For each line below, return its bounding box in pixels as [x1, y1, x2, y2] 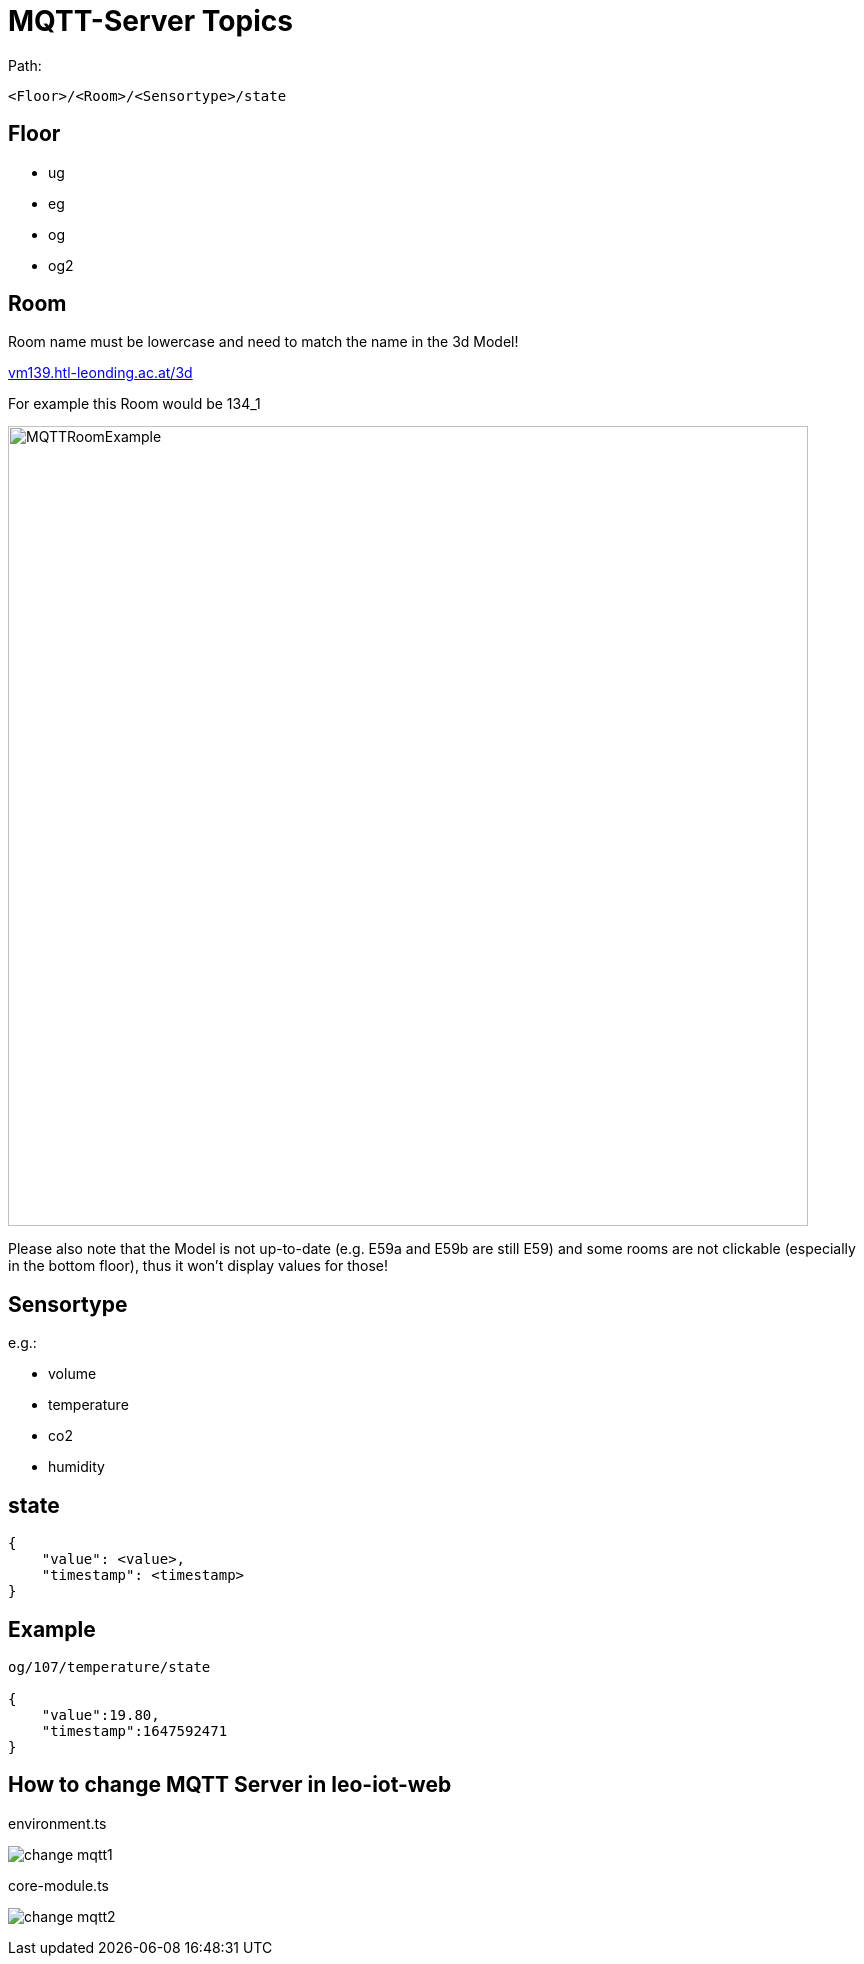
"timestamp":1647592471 [41, 1722, 228, 1739]
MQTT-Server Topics [8, 4, 293, 38]
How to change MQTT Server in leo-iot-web [8, 1772, 452, 1798]
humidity [48, 1458, 105, 1476]
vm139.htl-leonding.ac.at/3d [8, 364, 193, 382]
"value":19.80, [41, 1706, 160, 1723]
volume [48, 1365, 97, 1383]
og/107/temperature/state [8, 1658, 211, 1675]
